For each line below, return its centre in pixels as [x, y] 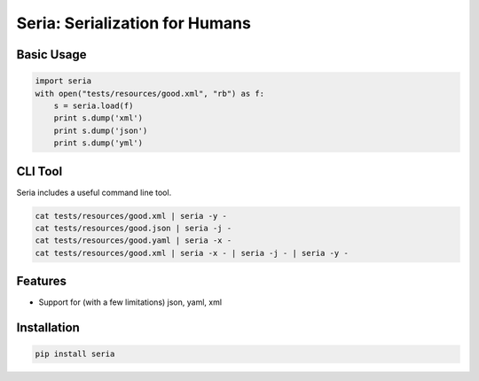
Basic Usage [51, 54]
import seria [63, 81]
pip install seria [75, 354]
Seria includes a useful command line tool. [94, 192]
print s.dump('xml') [98, 118]
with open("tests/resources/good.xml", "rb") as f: [150, 93]
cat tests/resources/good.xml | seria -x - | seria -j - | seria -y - [192, 253]
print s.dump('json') [101, 130]
